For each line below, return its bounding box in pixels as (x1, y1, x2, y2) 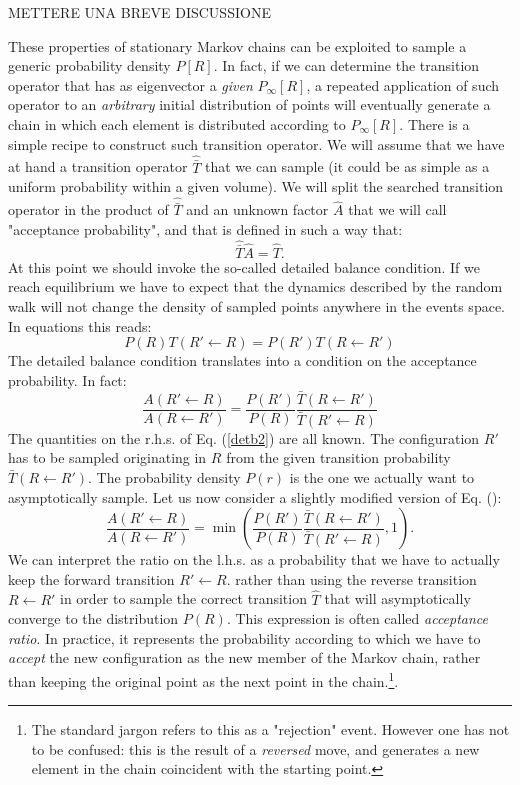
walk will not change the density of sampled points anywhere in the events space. (8, 296, 505, 317)
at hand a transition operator (8, 156, 188, 177)
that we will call (348, 199, 447, 220)
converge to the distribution (8, 608, 179, 629)
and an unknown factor (186, 199, 329, 220)
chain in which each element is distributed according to (8, 113, 346, 134)
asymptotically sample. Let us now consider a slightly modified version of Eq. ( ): (8, 486, 502, 507)
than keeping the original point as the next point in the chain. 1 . (8, 667, 399, 691)
